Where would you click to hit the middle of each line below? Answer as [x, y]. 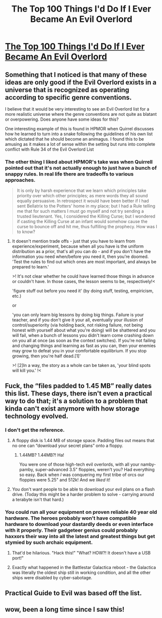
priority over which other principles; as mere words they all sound [82, 196]
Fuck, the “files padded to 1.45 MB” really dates [78, 386]
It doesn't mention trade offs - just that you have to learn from [74, 241]
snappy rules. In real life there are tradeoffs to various [69, 174]
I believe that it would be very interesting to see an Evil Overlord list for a [77, 109]
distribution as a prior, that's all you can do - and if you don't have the [81, 252]
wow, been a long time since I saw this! [65, 610]
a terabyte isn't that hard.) [38, 499]
